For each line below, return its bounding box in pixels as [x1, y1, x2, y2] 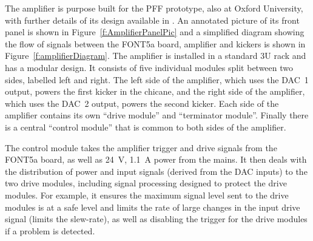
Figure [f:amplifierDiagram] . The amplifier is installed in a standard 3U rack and [5, 49, 306, 62]
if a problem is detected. [5, 224, 95, 237]
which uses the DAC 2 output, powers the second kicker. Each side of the [5, 97, 279, 109]
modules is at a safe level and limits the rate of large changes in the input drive [5, 200, 300, 213]
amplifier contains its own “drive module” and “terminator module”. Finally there [5, 109, 309, 121]
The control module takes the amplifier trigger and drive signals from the [5, 141, 277, 154]
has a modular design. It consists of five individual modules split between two [5, 61, 294, 73]
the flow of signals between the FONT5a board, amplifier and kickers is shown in [5, 37, 306, 50]
